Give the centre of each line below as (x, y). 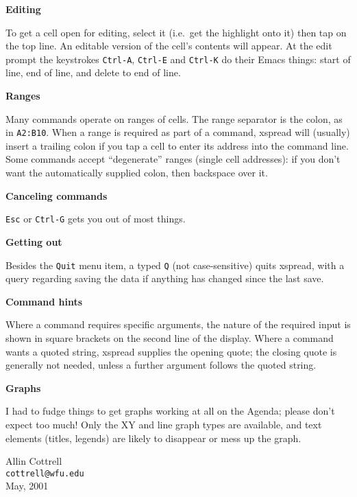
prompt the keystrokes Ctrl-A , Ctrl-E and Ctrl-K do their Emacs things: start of (178, 59)
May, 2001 (27, 486)
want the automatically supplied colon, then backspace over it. (137, 173)
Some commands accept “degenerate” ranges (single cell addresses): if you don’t (173, 159)
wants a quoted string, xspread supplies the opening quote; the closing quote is (171, 351)
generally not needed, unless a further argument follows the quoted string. (161, 365)
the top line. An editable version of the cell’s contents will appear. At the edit (169, 46)
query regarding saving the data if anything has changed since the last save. (165, 278)
